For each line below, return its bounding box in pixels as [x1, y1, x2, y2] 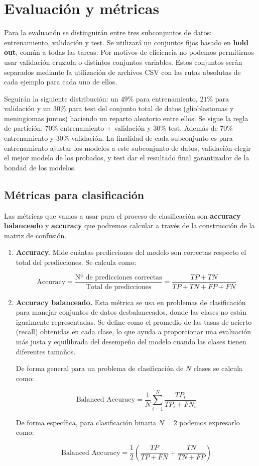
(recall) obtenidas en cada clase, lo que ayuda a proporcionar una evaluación [16, 326, 251, 337]
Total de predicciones [85, 283, 152, 291]
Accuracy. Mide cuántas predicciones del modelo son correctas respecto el [16, 247, 246, 257]
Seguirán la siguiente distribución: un [4, 93, 118, 104]
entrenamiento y [4, 133, 54, 143]
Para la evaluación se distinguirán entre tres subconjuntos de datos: [4, 27, 212, 38]
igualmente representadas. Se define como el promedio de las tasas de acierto [16, 316, 252, 327]
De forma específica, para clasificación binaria [16, 417, 157, 427]
